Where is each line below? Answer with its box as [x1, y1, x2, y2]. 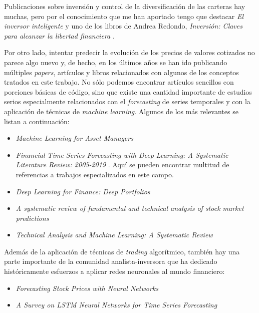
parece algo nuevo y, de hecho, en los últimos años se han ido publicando [4, 57, 227, 67]
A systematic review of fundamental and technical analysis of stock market [16, 203, 244, 213]
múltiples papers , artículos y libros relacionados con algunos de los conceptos [4, 67, 239, 77]
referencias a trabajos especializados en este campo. [16, 169, 174, 179]
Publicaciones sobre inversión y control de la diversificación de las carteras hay [4, 1, 245, 11]
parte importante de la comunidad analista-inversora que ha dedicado [4, 256, 217, 266]
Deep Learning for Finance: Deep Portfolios [16, 186, 150, 196]
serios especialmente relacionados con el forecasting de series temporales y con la [4, 96, 250, 107]
